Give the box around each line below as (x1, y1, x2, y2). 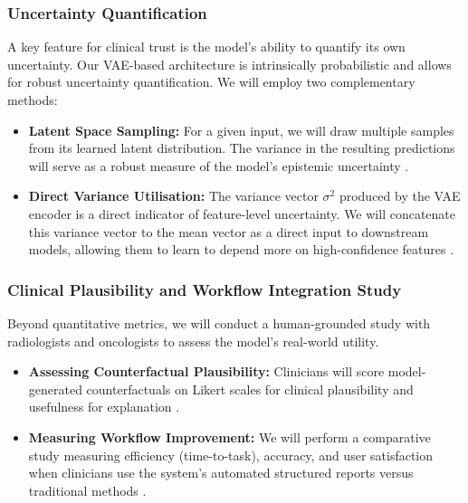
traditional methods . (28, 480, 147, 499)
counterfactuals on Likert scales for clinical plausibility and (86, 379, 414, 398)
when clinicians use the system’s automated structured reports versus (28, 463, 414, 482)
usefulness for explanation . (28, 397, 180, 416)
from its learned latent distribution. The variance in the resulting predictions (28, 138, 455, 157)
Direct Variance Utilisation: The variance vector (28, 186, 319, 205)
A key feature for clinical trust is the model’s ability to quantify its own (7, 37, 406, 56)
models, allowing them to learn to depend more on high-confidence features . (28, 240, 454, 259)
